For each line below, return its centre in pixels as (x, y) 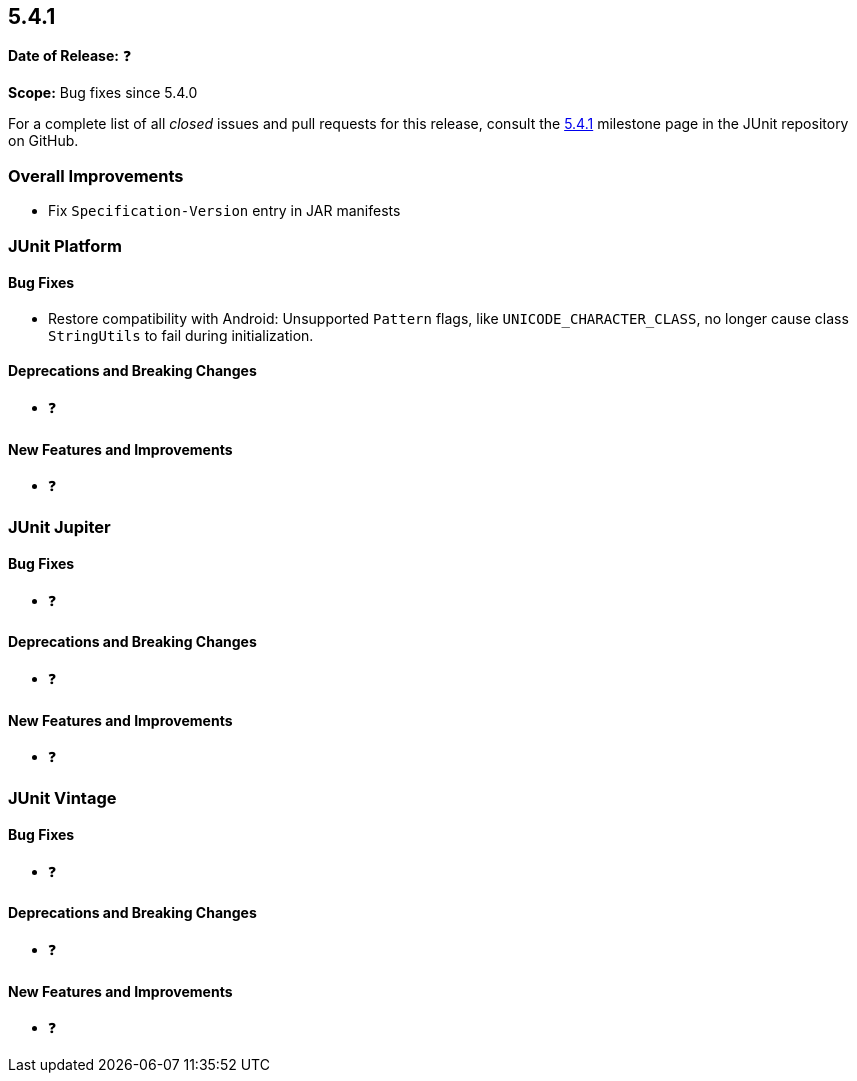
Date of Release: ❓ (70, 56)
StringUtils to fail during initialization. (181, 335)
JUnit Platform (65, 245)
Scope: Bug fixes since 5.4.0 (103, 93)
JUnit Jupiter (59, 526)
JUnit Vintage (62, 797)
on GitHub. (43, 141)
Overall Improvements (96, 175)
